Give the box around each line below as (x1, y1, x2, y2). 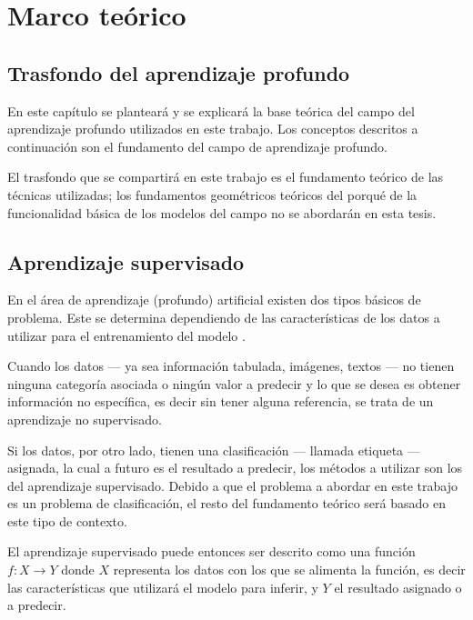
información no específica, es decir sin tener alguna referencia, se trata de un (7, 392, 434, 411)
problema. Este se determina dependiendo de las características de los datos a (7, 307, 440, 326)
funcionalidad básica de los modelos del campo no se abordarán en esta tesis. (7, 203, 437, 222)
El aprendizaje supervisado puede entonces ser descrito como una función (7, 542, 416, 561)
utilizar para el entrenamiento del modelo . (7, 325, 246, 345)
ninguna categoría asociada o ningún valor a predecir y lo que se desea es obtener (7, 374, 461, 393)
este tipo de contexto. (7, 511, 127, 530)
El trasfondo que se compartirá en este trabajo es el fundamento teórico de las (7, 167, 444, 186)
